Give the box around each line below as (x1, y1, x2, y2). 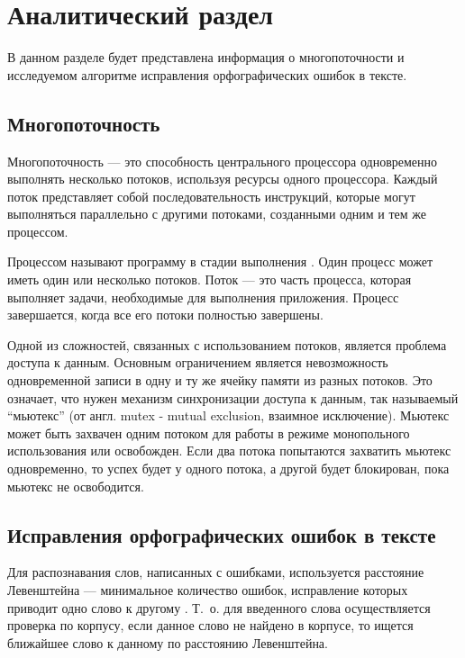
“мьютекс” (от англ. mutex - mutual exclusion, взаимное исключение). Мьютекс (7, 406, 450, 425)
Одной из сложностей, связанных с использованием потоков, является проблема (7, 335, 447, 354)
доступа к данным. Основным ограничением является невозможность (7, 353, 388, 372)
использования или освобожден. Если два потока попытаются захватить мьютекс (7, 441, 451, 460)
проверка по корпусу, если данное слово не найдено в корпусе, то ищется (7, 616, 414, 635)
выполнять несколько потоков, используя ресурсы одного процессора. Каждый (7, 169, 438, 188)
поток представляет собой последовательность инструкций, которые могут (7, 186, 415, 205)
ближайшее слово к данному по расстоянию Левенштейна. (7, 633, 328, 652)
